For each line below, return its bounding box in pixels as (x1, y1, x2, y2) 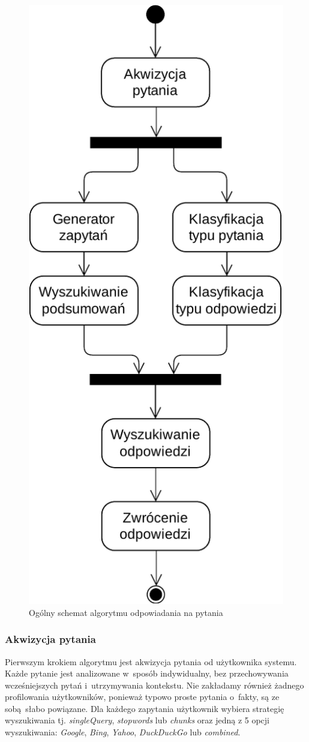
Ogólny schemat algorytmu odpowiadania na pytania (29, 606, 223, 618)
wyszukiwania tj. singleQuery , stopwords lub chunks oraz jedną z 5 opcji (5, 714, 270, 726)
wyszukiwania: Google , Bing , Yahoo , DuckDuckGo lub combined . (5, 726, 241, 738)
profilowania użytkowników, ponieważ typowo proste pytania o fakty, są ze (5, 690, 280, 703)
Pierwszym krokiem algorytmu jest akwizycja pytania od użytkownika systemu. (5, 655, 297, 668)
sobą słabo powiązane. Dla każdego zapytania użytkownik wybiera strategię (5, 702, 284, 714)
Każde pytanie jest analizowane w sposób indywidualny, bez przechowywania (5, 667, 289, 680)
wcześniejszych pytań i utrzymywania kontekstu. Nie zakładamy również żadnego (5, 678, 304, 691)
